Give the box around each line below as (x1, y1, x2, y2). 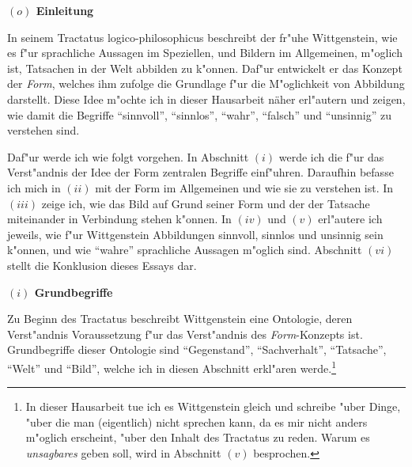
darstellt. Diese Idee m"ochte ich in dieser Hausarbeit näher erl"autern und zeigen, (7, 90, 406, 107)
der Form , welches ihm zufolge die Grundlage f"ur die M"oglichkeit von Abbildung (7, 75, 405, 92)
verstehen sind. (7, 122, 80, 139)
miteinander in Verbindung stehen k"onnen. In (7, 211, 232, 227)
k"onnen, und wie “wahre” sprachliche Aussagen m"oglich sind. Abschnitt (7, 241, 362, 258)
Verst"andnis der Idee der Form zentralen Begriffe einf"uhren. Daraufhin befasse (7, 164, 394, 180)
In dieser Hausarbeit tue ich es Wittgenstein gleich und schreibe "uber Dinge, (25, 398, 401, 415)
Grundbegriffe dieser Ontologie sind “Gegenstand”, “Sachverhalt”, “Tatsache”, (7, 341, 387, 358)
